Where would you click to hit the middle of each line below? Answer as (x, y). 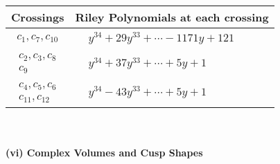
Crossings (38, 17)
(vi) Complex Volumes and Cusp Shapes (104, 153)
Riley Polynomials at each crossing (172, 17)
